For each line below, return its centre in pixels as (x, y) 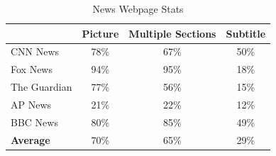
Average (31, 139)
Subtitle (246, 33)
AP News (31, 104)
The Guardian (42, 87)
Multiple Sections (172, 33)
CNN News (35, 51)
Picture (100, 33)
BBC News (34, 122)
